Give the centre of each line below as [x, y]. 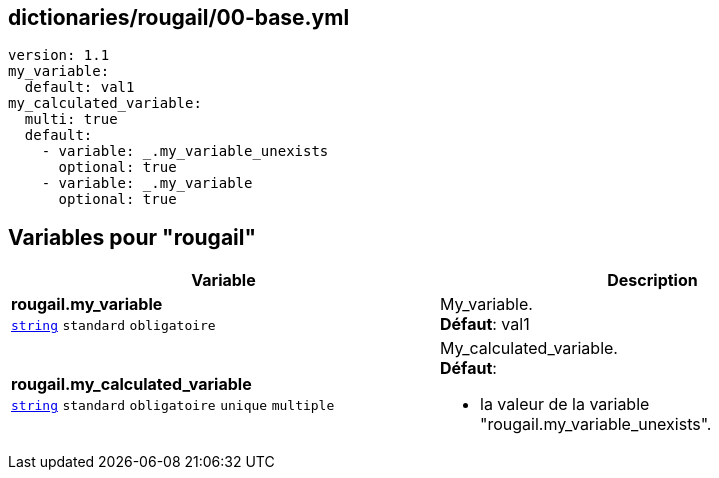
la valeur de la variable [565, 404]
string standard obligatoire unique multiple [173, 406]
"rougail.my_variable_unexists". [596, 424]
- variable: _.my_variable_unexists [185, 151]
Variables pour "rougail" [132, 237]
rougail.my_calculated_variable [131, 384]
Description [652, 280]
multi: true [71, 119]
